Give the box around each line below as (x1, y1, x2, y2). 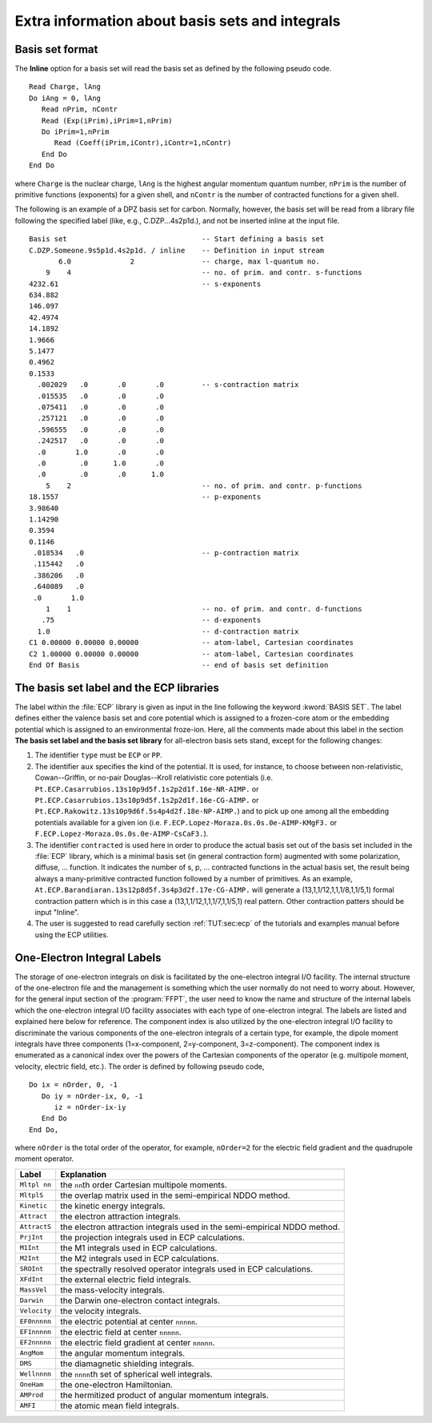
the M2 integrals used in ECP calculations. (60, 1252, 219, 1264)
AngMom (19, 1348, 44, 1357)
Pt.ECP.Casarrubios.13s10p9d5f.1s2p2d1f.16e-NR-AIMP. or (34, 784, 259, 793)
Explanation (60, 1168, 107, 1179)
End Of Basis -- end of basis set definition (29, 660, 329, 669)
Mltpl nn (19, 1180, 52, 1189)
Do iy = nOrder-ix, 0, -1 (41, 1091, 143, 1101)
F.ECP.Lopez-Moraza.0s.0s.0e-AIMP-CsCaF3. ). (34, 829, 209, 839)
